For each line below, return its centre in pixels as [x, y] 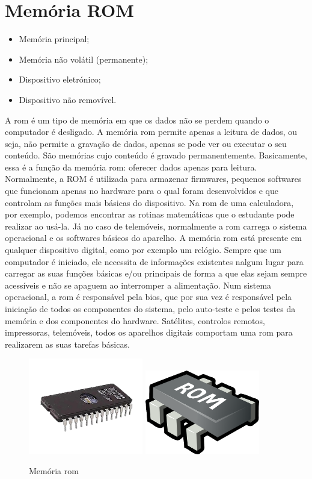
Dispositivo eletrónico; [60, 79]
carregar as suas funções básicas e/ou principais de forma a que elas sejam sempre [156, 273]
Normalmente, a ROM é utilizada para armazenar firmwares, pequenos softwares [153, 179]
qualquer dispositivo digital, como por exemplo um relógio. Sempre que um [143, 250]
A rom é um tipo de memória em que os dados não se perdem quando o [137, 120]
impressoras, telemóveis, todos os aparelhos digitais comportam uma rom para [149, 332]
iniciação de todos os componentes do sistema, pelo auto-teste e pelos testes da [150, 308]
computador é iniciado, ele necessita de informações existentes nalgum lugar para [154, 261]
